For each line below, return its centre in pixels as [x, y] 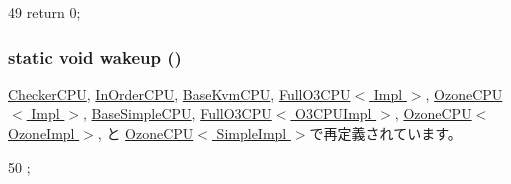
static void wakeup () [95, 56]
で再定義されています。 [385, 133]
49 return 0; [44, 12]
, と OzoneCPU [145, 133]
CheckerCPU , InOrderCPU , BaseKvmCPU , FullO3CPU [179, 93]
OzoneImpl [41, 133]
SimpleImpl [251, 133]
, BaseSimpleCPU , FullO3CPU [177, 113]
